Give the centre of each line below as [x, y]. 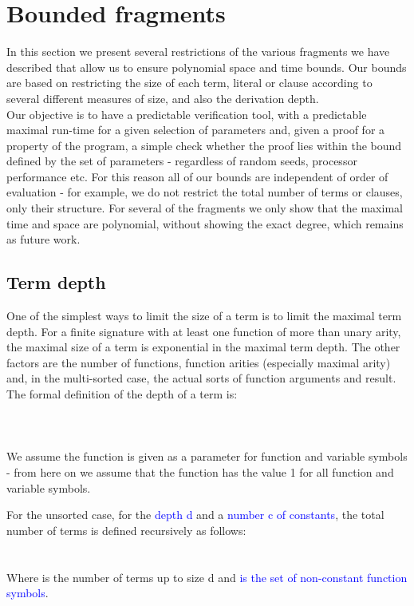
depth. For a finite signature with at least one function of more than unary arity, [204, 331]
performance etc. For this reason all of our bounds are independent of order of [197, 176]
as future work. [43, 239]
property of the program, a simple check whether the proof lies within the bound [204, 145]
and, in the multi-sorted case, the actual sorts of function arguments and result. [201, 378]
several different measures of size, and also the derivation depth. [163, 98]
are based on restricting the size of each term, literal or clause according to [189, 83]
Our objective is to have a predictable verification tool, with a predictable [187, 114]
